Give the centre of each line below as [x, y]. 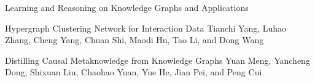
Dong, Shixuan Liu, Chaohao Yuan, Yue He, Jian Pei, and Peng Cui [134, 72]
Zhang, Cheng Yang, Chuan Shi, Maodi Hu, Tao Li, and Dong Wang [134, 40]
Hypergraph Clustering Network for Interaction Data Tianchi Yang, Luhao [146, 28]
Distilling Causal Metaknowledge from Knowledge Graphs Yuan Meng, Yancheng [157, 60]
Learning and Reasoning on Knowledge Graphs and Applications [127, 7]
